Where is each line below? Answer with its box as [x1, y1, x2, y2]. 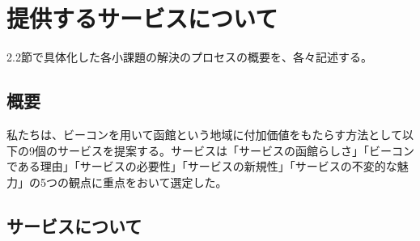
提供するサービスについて [6, 2, 278, 35]
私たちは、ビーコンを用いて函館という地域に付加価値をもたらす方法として [6, 125, 402, 142]
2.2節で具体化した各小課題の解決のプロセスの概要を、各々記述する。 [6, 49, 372, 66]
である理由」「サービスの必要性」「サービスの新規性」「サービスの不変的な [6, 158, 397, 175]
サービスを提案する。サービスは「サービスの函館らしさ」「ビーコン [57, 142, 414, 159]
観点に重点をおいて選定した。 [68, 173, 227, 190]
